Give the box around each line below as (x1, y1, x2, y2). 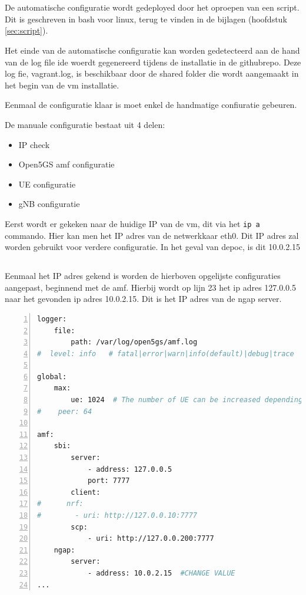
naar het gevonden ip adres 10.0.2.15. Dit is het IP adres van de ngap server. (5, 292, 282, 305)
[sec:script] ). (5, 24, 48, 37)
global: (37, 372, 67, 381)
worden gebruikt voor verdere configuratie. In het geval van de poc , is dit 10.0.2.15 (5, 241, 301, 253)
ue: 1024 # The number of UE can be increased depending (71, 396, 303, 405)
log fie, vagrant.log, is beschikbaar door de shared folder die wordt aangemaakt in (5, 67, 299, 80)
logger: (37, 314, 67, 323)
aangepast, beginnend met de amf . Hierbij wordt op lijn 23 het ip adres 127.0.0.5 (5, 281, 296, 293)
